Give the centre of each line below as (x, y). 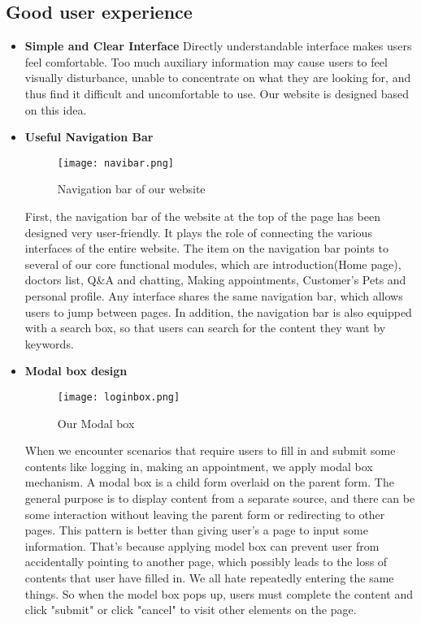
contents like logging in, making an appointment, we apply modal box (199, 466)
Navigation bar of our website (131, 189)
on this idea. (56, 109)
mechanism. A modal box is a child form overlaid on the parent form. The (209, 482)
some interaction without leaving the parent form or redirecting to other (205, 514)
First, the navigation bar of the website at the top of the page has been (203, 216)
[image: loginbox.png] (119, 397)
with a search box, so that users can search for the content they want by (205, 328)
